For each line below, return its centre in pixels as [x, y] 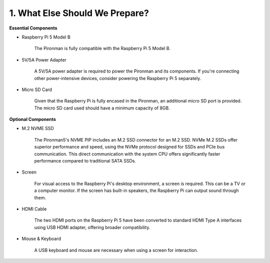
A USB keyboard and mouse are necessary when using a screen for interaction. [116, 250]
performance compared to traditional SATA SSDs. [85, 161]
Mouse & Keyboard [41, 239]
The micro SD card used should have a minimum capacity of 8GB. [102, 108]
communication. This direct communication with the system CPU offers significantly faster [127, 154]
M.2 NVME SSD [38, 128]
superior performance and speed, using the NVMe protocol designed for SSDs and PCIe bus [129, 147]
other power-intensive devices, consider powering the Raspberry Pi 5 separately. [118, 78]
